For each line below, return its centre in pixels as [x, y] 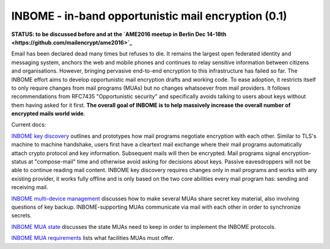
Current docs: [29, 125]
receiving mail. [30, 187]
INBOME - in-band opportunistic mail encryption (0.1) [149, 16]
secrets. [21, 215]
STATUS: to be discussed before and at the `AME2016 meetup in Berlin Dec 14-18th [119, 34]
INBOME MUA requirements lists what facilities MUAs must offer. [93, 238]
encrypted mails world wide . [48, 114]
